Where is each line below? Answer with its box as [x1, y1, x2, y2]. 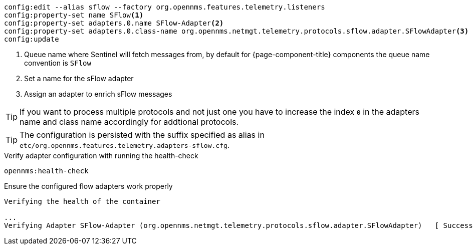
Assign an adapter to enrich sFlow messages [24, 90, 172, 98]
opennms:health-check [4, 167, 89, 175]
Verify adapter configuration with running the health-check [4, 151, 198, 160]
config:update [4, 35, 59, 43]
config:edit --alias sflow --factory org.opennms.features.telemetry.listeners [4, 3, 325, 11]
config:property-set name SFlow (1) [4, 11, 144, 19]
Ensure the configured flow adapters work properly [4, 182, 173, 190]
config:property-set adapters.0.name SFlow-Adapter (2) [4, 19, 224, 27]
